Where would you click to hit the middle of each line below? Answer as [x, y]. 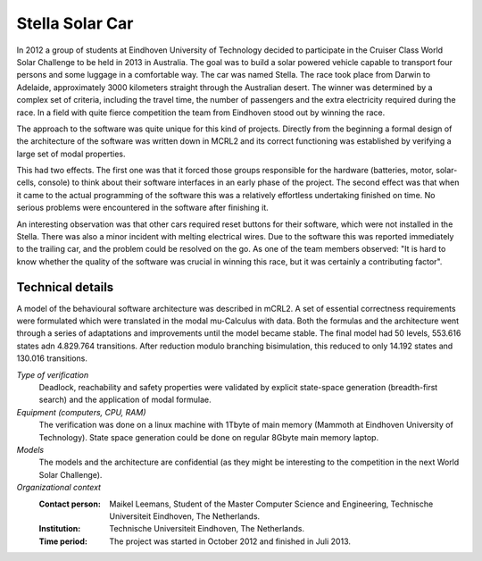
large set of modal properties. [71, 154]
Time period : [63, 541]
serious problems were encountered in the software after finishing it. [143, 208]
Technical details [65, 287]
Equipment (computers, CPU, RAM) [81, 412]
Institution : [60, 529]
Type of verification [53, 374]
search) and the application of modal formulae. [125, 400]
